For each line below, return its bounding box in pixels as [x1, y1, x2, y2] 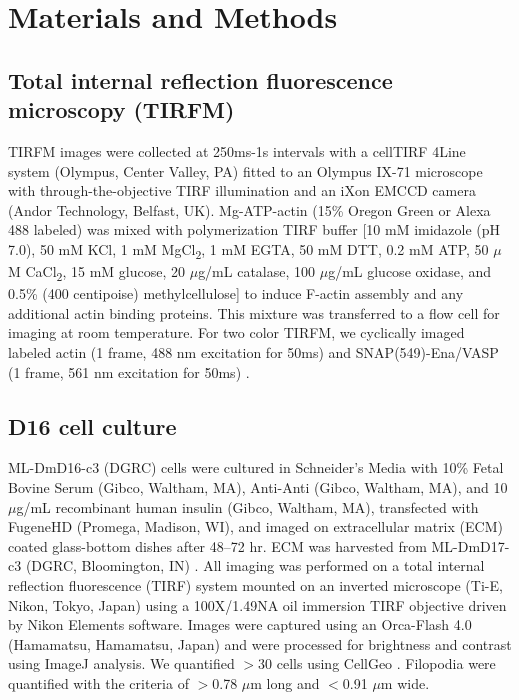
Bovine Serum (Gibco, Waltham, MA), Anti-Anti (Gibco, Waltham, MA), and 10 [8, 476, 508, 497]
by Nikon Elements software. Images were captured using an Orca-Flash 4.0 [8, 614, 472, 635]
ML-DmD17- [431, 535, 510, 556]
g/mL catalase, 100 [198, 261, 316, 282]
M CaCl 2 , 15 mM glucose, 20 [8, 261, 186, 284]
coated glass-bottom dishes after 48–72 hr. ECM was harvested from [8, 535, 427, 556]
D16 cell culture [8, 410, 177, 441]
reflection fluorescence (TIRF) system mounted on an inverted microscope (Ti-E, [8, 574, 503, 595]
